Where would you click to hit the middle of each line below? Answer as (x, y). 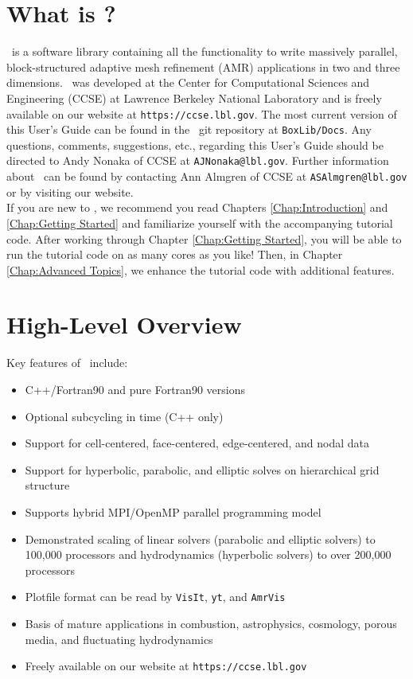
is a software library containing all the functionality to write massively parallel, (205, 51)
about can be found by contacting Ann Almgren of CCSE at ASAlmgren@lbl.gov (207, 176)
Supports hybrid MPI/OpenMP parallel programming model (173, 511)
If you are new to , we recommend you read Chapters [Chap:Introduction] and (197, 207)
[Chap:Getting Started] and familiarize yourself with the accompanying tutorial (200, 222)
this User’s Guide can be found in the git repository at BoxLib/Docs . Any (189, 129)
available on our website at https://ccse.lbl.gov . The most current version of (202, 113)
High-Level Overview (124, 324)
